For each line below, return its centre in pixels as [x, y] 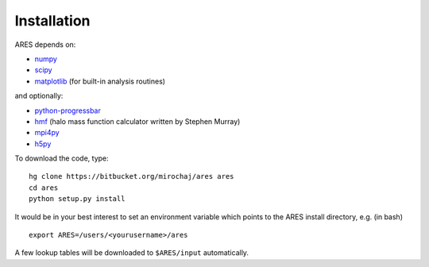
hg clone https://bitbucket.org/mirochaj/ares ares [131, 176]
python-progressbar [68, 110]
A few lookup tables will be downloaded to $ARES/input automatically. [132, 253]
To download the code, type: [62, 158]
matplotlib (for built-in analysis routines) [100, 81]
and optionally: [39, 96]
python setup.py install [77, 199]
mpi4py [47, 133]
